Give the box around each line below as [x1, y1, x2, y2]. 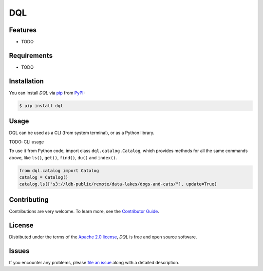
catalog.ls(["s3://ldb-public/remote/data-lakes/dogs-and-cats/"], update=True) [19, 181, 217, 187]
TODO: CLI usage [9, 139, 44, 145]
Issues [9, 247, 30, 255]
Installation [9, 77, 44, 85]
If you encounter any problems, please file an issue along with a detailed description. [9, 259, 180, 265]
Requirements [9, 51, 53, 59]
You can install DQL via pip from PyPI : [9, 90, 85, 96]
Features [9, 26, 37, 34]
